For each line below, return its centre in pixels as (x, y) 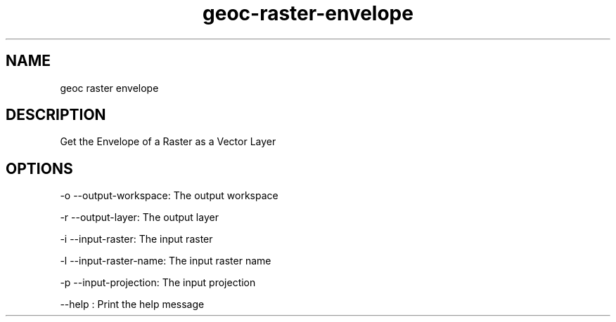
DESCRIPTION (56, 115)
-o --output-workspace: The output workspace (169, 196)
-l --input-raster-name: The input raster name (166, 261)
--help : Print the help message (132, 304)
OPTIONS (39, 168)
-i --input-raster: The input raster (136, 239)
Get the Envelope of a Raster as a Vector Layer (168, 142)
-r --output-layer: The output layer (139, 217)
